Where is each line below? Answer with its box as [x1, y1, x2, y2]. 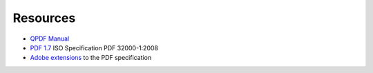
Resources [12, 10, 76, 25]
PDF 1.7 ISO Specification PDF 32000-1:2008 [30, 43, 159, 52]
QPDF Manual [30, 34, 70, 43]
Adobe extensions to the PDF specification [30, 54, 152, 62]
